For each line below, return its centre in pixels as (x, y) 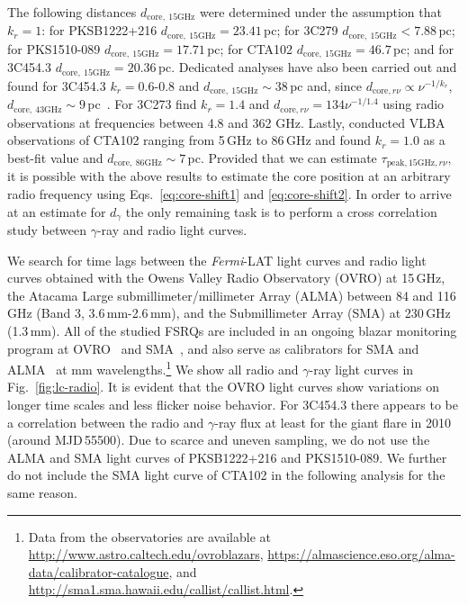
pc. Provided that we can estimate (282, 157)
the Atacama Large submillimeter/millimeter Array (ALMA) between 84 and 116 (232, 295)
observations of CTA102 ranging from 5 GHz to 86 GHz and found (189, 140)
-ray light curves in (361, 369)
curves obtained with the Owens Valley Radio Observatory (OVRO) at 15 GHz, (226, 278)
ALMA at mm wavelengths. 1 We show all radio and (153, 368)
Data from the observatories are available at (150, 536)
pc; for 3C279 (301, 30)
